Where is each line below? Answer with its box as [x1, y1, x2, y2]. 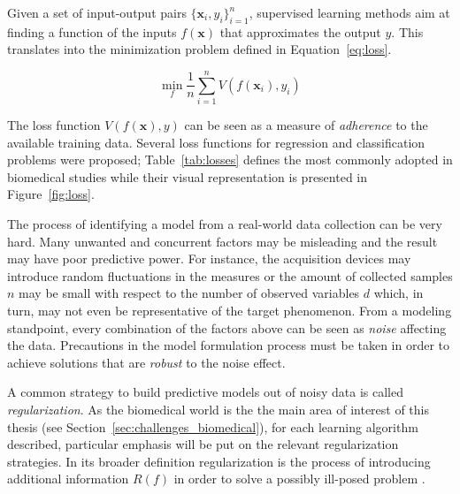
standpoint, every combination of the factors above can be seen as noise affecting [7, 318, 447, 337]
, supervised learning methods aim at [249, 4, 450, 21]
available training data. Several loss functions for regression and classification [7, 133, 425, 151]
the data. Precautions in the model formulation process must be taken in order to [7, 336, 450, 354]
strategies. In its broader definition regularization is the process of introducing [7, 452, 431, 470]
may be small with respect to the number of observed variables [19, 284, 360, 302]
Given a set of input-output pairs [7, 4, 187, 21]
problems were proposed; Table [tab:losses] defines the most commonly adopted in [7, 150, 453, 169]
